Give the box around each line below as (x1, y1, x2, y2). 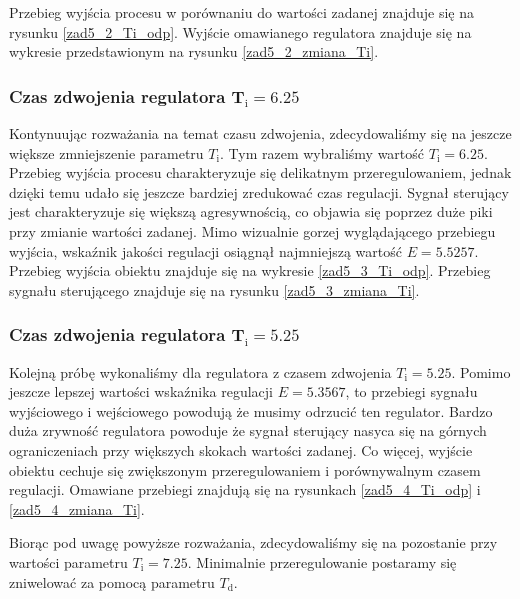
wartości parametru (9, 551, 128, 572)
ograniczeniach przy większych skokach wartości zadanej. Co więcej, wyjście (9, 439, 473, 460)
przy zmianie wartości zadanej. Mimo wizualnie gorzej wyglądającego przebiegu (9, 220, 496, 241)
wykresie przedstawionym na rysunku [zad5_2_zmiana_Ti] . (9, 41, 379, 62)
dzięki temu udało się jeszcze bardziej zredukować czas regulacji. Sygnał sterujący (9, 181, 509, 202)
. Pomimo (451, 361, 511, 382)
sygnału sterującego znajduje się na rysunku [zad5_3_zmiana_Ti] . (9, 279, 420, 300)
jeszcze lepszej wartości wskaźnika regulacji (9, 381, 273, 402)
